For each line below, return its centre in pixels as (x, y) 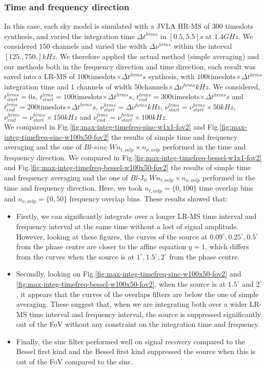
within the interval (203, 46)
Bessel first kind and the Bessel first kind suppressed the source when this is (136, 351)
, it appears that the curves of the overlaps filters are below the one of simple (137, 294)
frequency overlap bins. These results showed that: (149, 198)
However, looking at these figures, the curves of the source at (112, 236)
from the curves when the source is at (75, 256)
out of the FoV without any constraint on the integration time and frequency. (138, 324)
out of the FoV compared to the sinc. (75, 362)
